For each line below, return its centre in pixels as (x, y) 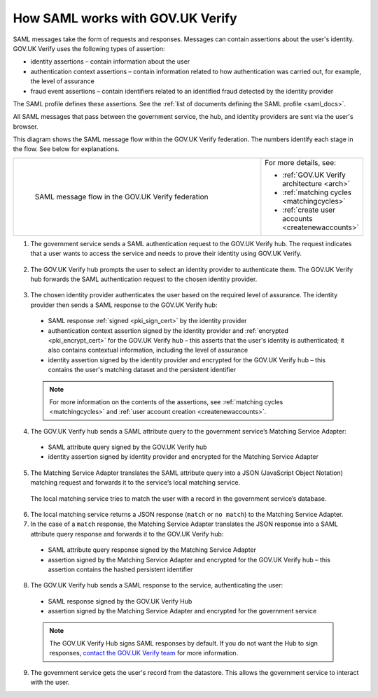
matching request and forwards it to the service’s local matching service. (135, 483)
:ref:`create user (309, 210)
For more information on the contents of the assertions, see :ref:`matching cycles (166, 401)
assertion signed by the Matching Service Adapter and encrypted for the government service (182, 611)
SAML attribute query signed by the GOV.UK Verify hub (127, 447)
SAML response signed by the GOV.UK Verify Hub (120, 601)
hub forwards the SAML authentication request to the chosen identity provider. (144, 279)
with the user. (50, 683)
